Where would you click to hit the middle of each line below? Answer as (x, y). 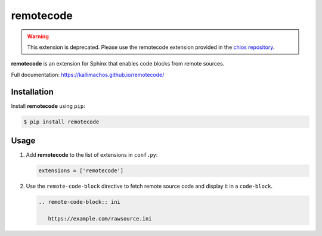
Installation (32, 91)
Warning (38, 36)
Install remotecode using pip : (48, 106)
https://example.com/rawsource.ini (100, 218)
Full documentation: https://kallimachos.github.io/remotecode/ (88, 74)
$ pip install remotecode (61, 122)
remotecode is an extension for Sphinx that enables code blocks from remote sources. (118, 64)
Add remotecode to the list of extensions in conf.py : (92, 155)
